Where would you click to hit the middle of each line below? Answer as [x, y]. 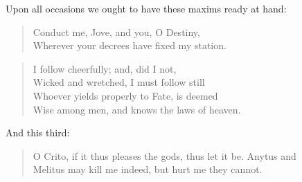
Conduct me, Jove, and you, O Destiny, [116, 31]
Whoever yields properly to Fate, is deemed [125, 95]
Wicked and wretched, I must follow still [119, 82]
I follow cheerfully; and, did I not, [105, 68]
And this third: [38, 133]
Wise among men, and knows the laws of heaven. [137, 109]
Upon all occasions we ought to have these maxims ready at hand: [146, 8]
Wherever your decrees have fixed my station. [130, 45]
